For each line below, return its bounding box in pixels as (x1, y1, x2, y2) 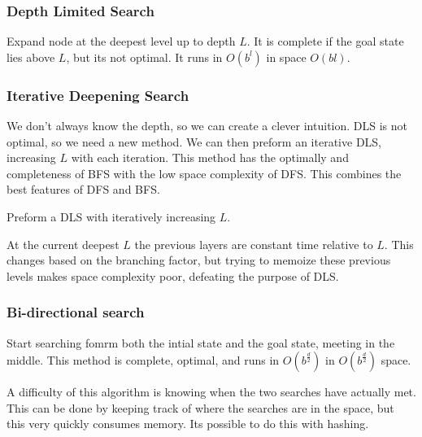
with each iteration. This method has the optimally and (71, 149, 349, 166)
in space (266, 48, 307, 65)
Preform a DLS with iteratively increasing (7, 208, 216, 225)
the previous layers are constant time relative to (134, 235, 373, 252)
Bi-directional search (7, 302, 145, 322)
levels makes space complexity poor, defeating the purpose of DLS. (7, 267, 339, 284)
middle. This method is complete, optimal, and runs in (7, 352, 280, 369)
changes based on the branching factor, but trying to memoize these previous (7, 251, 391, 269)
